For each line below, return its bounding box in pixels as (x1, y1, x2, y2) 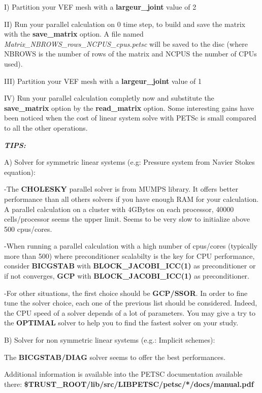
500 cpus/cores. (4, 223, 52, 234)
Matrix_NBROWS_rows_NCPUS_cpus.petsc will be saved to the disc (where (4, 38, 248, 49)
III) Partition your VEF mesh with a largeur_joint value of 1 (4, 75, 202, 86)
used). (4, 58, 23, 69)
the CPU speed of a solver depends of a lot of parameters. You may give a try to (4, 307, 255, 318)
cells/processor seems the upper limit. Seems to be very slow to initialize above (4, 214, 250, 224)
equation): (4, 166, 36, 177)
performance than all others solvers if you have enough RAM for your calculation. (4, 193, 259, 204)
